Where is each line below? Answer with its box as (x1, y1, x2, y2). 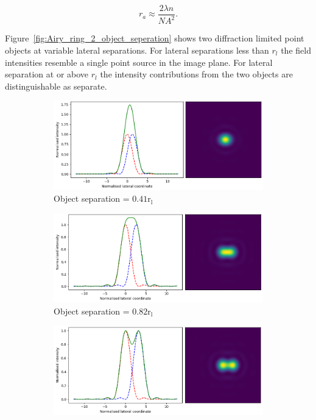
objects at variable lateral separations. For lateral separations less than (5, 44, 269, 56)
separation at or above (5, 68, 89, 80)
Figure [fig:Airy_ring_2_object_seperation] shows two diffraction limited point (5, 32, 304, 44)
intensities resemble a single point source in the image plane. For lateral (5, 55, 273, 68)
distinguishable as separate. (5, 79, 107, 92)
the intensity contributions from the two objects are (100, 68, 293, 80)
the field (281, 44, 311, 56)
